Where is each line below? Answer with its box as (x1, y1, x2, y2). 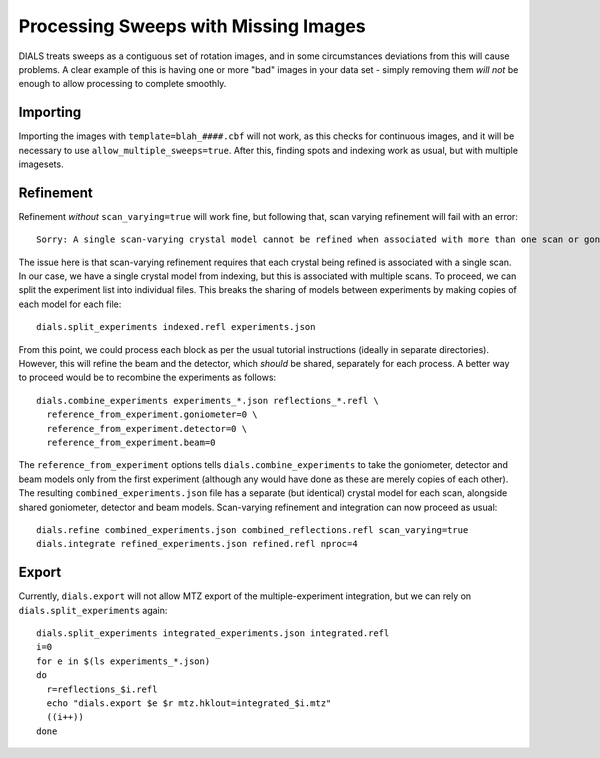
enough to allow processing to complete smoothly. (18, 78, 227, 90)
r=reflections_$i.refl (46, 683, 158, 695)
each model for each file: (18, 298, 122, 310)
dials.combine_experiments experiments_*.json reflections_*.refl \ (36, 395, 379, 406)
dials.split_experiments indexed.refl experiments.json (36, 321, 316, 333)
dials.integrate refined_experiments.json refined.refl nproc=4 (36, 538, 359, 550)
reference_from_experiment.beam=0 (46, 437, 216, 448)
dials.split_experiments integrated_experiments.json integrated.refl (36, 628, 390, 639)
